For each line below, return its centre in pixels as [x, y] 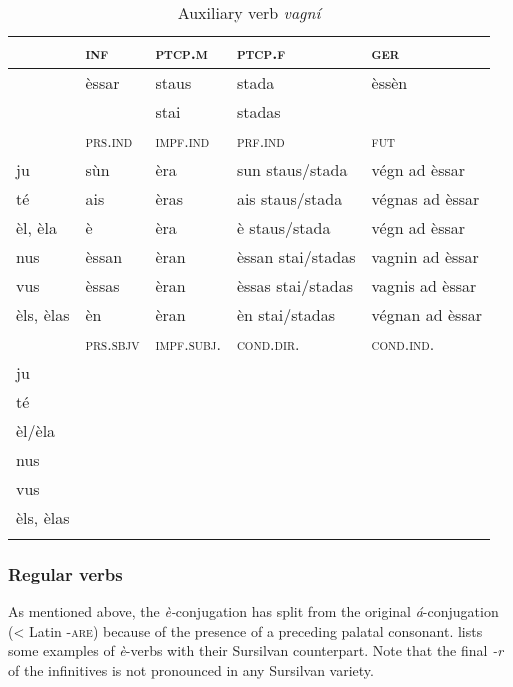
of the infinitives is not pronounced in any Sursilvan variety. [191, 670]
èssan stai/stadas [296, 256]
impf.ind [182, 140]
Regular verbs [65, 573]
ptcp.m [181, 52]
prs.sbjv [112, 343]
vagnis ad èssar [424, 285]
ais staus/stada [289, 198]
